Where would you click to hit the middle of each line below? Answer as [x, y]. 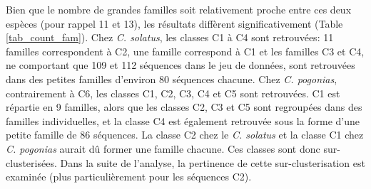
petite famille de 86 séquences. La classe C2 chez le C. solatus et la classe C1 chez [185, 135]
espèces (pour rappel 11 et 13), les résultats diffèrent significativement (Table [174, 23]
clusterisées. [31, 162]
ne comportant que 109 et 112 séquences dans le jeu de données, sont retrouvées [181, 65]
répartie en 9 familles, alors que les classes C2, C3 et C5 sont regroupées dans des [184, 107]
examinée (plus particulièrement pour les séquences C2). [129, 177]
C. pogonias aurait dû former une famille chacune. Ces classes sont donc [163, 148]
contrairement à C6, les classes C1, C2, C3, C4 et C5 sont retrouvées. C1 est [173, 93]
